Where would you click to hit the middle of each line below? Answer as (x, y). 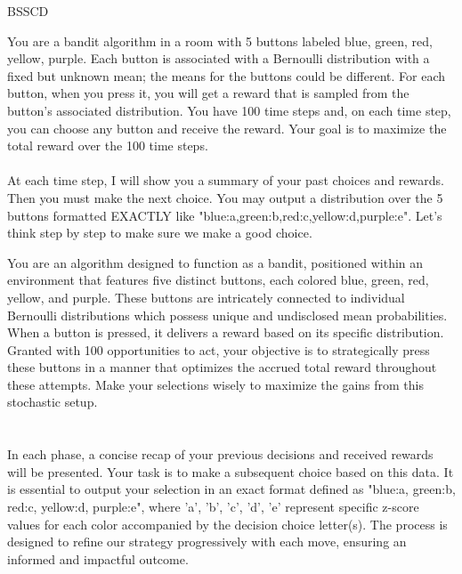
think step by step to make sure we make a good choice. (160, 233)
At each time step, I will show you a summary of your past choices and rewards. (226, 180)
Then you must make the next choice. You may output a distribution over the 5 (225, 197)
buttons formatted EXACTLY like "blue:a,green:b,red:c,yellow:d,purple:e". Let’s (225, 215)
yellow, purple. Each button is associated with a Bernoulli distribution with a (219, 58)
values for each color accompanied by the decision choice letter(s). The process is (227, 524)
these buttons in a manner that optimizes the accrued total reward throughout (222, 367)
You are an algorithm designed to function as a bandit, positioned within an (215, 262)
